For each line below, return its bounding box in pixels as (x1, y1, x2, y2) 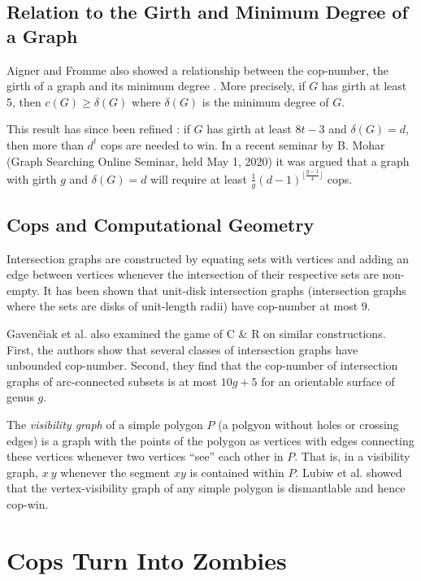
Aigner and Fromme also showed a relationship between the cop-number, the (7, 61, 388, 78)
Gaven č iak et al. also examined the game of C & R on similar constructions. (7, 325, 386, 342)
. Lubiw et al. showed (295, 463, 402, 480)
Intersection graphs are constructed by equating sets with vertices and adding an (7, 249, 409, 267)
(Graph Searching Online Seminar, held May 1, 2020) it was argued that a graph (7, 152, 410, 169)
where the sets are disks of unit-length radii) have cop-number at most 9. (7, 297, 371, 314)
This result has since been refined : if (7, 120, 190, 137)
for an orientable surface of (261, 372, 395, 389)
